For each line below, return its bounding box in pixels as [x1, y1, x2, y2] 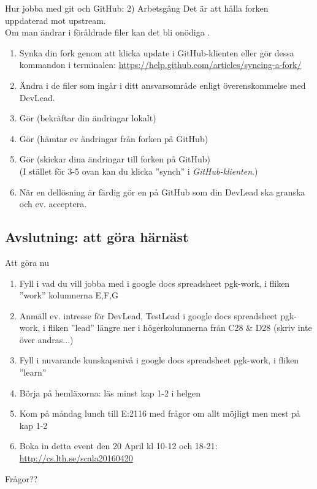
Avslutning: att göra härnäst [5, 227, 189, 246]
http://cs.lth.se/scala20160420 [19, 452, 133, 464]
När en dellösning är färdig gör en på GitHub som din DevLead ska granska [19, 185, 305, 198]
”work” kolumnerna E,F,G [19, 289, 118, 301]
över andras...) [19, 333, 74, 346]
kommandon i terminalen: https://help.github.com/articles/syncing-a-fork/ [19, 58, 302, 71]
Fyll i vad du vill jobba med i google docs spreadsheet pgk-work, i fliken [19, 276, 290, 289]
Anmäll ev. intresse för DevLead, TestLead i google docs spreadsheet [19, 309, 278, 322]
